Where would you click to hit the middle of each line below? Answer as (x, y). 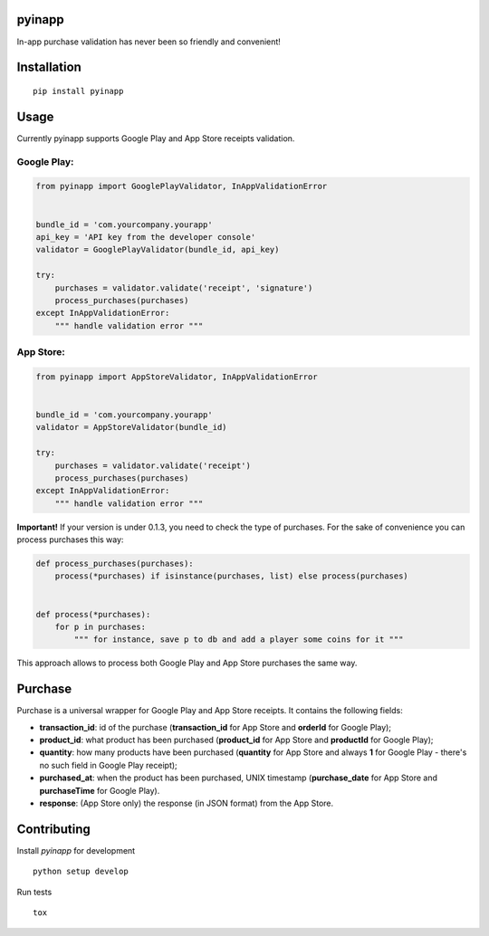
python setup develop (81, 872)
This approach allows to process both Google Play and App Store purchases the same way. (187, 663)
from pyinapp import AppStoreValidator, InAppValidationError (177, 377)
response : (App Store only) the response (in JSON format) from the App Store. (187, 803)
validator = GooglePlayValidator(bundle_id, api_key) (158, 250)
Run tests (34, 892)
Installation (49, 67)
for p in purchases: (101, 627)
